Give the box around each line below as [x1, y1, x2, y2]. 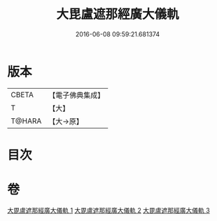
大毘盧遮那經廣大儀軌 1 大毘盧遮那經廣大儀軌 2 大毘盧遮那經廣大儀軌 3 [7, 206, 210, 214]
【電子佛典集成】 [48, 90, 105, 100]
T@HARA [10, 116, 42, 126]
